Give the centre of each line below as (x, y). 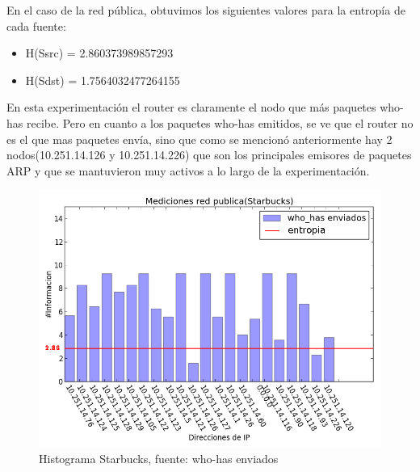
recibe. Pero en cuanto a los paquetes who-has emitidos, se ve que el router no (220, 122)
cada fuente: (36, 25)
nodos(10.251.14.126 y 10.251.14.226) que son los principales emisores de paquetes (209, 155)
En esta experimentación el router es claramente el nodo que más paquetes (191, 107)
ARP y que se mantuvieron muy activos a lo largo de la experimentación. (188, 170)
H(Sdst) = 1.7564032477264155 (103, 80)
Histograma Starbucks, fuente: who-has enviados (159, 458)
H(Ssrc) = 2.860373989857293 (99, 53)
